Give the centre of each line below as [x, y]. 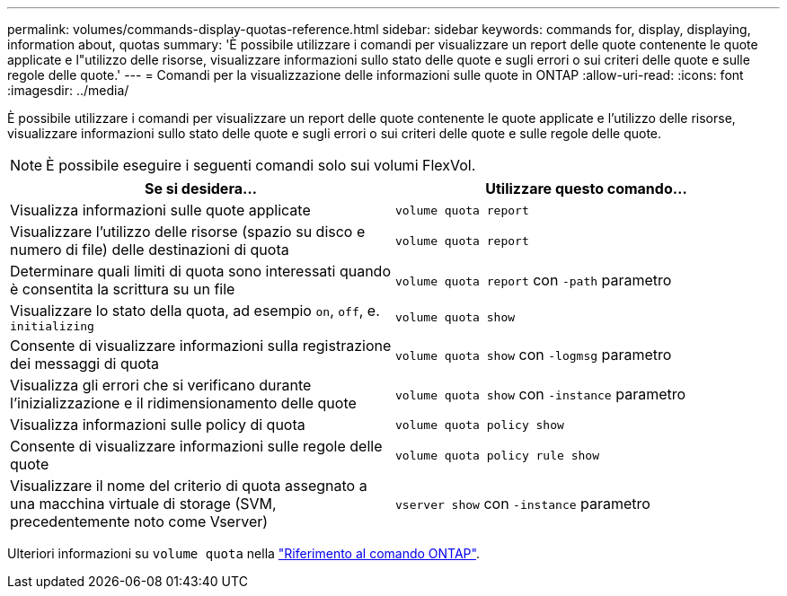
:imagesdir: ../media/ [68, 90]
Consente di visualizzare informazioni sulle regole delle [196, 446]
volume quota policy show [480, 425]
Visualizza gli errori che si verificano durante [161, 385]
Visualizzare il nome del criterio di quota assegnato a [189, 486]
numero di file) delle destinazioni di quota [150, 250]
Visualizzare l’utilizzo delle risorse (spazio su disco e [188, 232]
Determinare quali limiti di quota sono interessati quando [201, 271]
